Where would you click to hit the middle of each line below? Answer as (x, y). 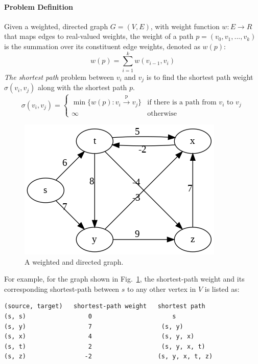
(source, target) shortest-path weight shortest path (105, 306)
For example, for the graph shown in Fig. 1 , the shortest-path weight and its (124, 279)
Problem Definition (39, 6)
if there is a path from (182, 103)
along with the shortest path (82, 87)
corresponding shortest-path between (62, 288)
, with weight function (185, 26)
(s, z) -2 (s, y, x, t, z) (109, 357)
